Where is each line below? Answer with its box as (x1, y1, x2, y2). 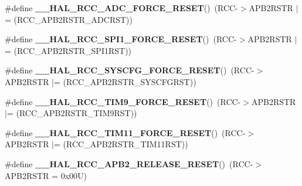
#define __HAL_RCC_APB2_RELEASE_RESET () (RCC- (5, 157, 253, 170)
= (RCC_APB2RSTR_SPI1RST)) (5, 44, 132, 56)
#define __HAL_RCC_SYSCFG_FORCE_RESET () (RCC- (5, 64, 255, 76)
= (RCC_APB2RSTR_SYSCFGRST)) (54, 75, 196, 87)
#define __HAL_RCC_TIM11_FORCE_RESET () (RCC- (5, 126, 246, 138)
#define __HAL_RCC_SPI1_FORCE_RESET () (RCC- (5, 33, 237, 45)
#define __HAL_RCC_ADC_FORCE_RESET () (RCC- (5, 2, 238, 13)
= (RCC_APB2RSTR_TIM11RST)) (54, 138, 188, 150)
